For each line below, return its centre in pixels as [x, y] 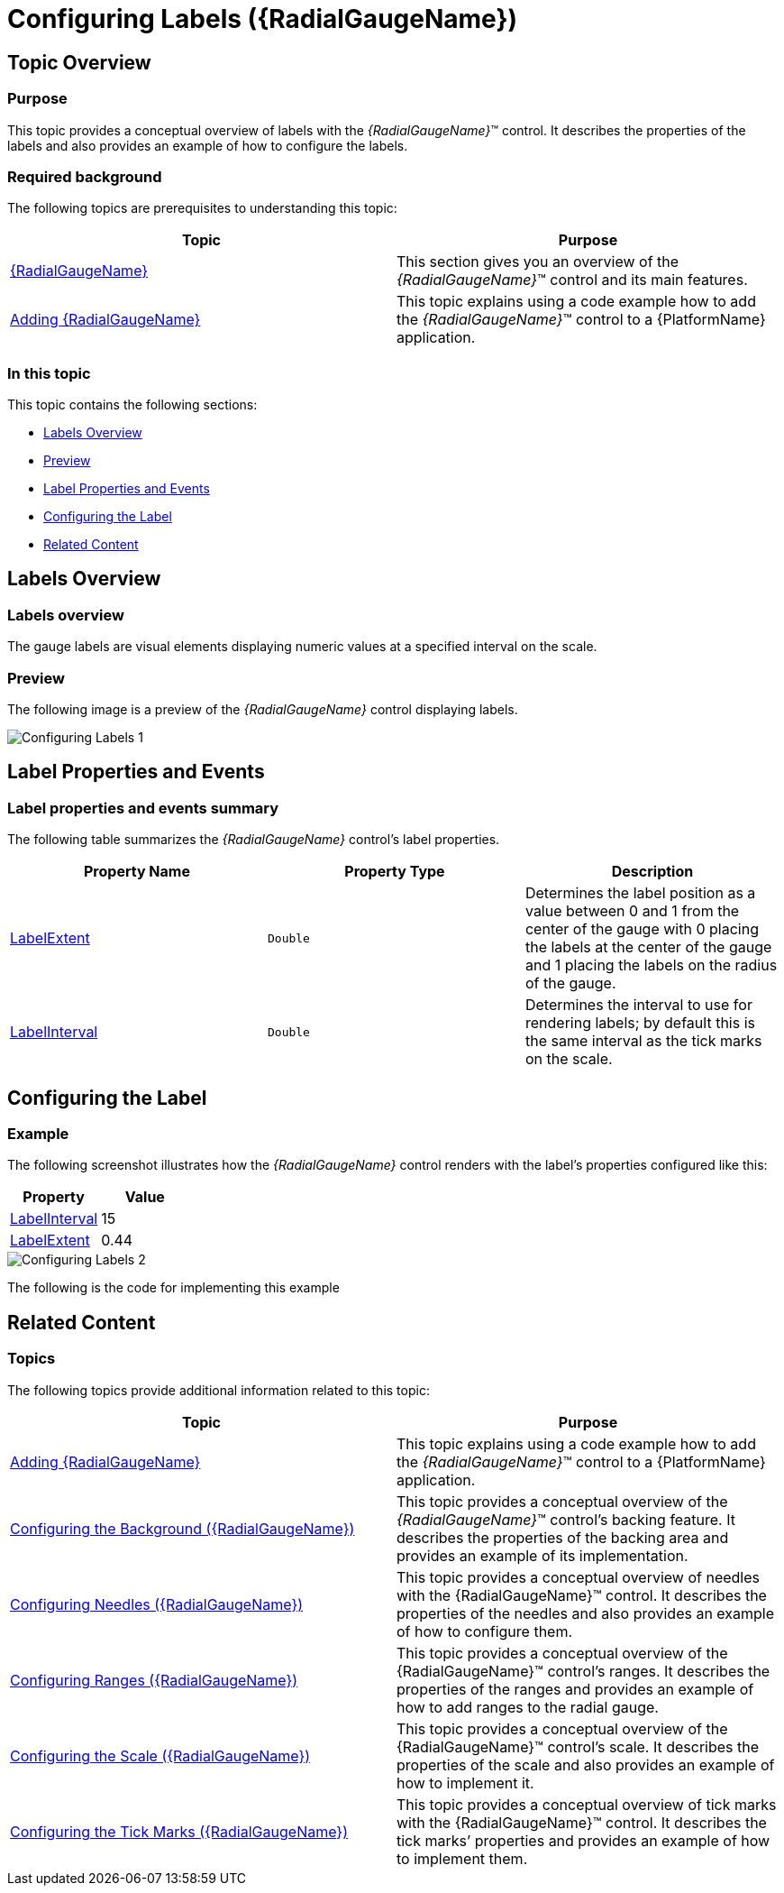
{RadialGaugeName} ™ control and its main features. [572, 280]
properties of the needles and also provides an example [586, 1613]
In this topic [49, 373]
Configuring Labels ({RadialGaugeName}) [263, 19]
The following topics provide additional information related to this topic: [219, 1390]
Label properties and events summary [143, 808]
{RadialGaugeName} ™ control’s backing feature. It [566, 1519]
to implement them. [462, 1858]
